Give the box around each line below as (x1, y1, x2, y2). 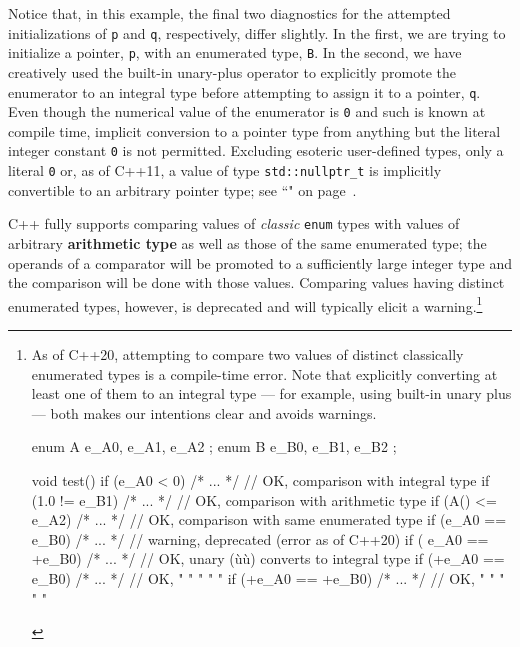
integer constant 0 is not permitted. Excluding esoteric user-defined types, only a (8, 140, 504, 161)
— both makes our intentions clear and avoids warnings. (31, 402, 377, 423)
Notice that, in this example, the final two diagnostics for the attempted (8, 3, 451, 23)
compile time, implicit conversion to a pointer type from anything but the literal (8, 120, 501, 141)
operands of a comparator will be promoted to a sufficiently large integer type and (8, 252, 512, 273)
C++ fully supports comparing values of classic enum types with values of (8, 213, 460, 234)
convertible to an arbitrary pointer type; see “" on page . (8, 179, 357, 200)
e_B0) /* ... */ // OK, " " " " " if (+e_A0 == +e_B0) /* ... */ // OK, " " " (31, 567, 505, 588)
